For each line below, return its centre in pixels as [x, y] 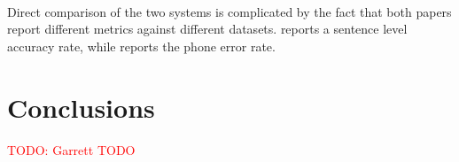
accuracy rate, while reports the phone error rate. [141, 46]
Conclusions [81, 107]
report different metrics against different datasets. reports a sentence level [207, 29]
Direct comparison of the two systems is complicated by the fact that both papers [229, 11]
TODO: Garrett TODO [71, 149]
